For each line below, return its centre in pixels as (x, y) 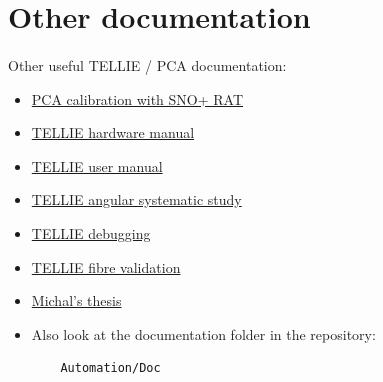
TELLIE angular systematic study (136, 199)
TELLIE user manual (97, 165)
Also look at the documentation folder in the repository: (203, 333)
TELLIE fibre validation (106, 266)
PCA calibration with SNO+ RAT (137, 98)
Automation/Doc (110, 368)
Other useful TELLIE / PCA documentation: (147, 64)
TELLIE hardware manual (113, 132)
